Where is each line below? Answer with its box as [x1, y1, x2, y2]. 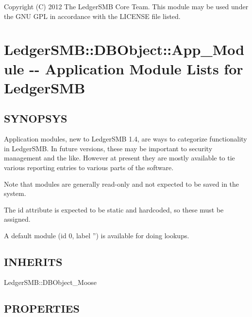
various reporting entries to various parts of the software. [4, 162, 174, 172]
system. [4, 188, 26, 198]
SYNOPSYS [4, 111, 67, 126]
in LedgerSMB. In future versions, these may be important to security [4, 143, 213, 153]
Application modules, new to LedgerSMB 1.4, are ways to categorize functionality [4, 134, 247, 144]
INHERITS [4, 254, 63, 269]
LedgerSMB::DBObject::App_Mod [4, 39, 245, 59]
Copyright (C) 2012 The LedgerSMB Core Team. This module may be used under [4, 1, 249, 11]
